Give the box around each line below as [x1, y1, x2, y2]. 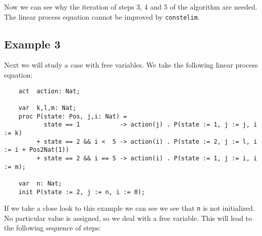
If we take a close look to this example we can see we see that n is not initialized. [4, 203, 255, 213]
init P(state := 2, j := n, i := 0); [18, 188, 145, 196]
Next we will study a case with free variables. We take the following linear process [4, 60, 258, 70]
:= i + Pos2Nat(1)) [4, 146, 69, 154]
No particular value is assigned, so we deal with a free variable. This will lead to [4, 212, 252, 223]
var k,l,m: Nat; [18, 104, 77, 111]
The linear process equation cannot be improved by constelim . [4, 11, 200, 22]
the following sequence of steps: [4, 222, 101, 233]
